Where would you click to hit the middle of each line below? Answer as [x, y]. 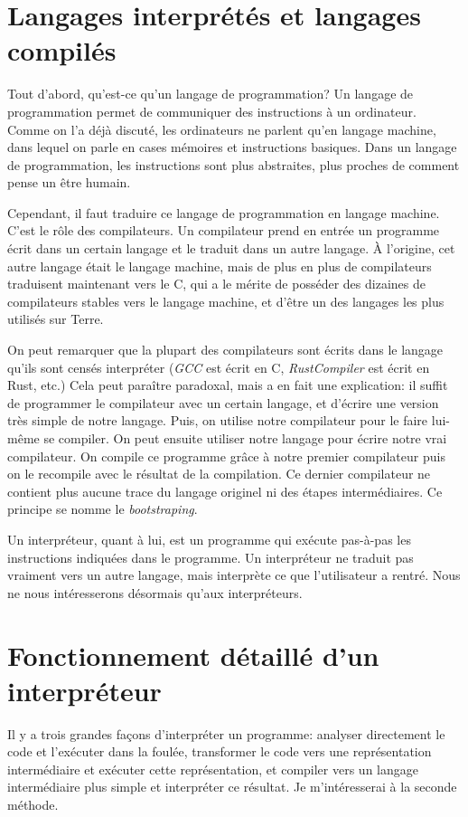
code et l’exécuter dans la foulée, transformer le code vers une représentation [220, 751]
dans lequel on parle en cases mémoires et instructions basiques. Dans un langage [232, 147]
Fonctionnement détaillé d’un [193, 655]
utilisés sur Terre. [56, 319]
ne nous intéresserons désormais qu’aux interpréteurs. [155, 592]
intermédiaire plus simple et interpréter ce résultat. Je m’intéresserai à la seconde [232, 787]
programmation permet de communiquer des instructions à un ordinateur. [212, 111]
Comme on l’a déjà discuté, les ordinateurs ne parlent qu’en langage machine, [222, 129]
